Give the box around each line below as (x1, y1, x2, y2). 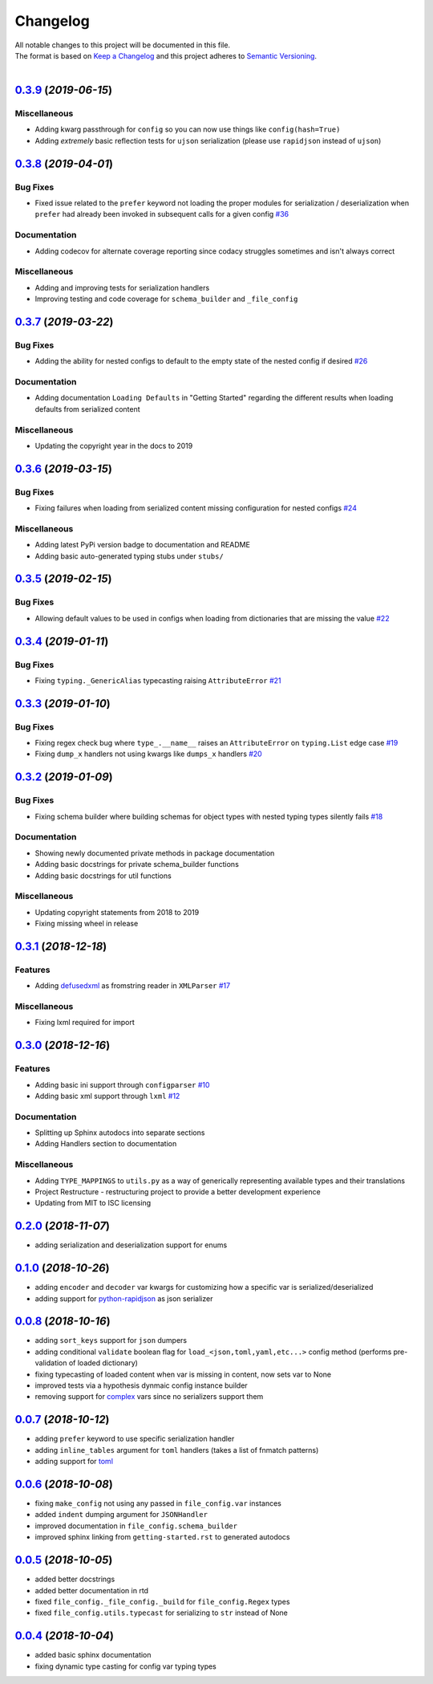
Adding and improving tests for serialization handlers (34, 283, 210, 292)
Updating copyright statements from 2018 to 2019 (34, 907, 200, 917)
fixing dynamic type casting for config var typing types (34, 1662, 216, 1671)
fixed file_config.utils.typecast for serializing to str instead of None (34, 1608, 289, 1617)
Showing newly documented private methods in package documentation (34, 848, 275, 858)
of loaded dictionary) (68, 1358, 138, 1368)
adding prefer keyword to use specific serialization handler (34, 1434, 235, 1444)
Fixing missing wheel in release (34, 919, 139, 929)
